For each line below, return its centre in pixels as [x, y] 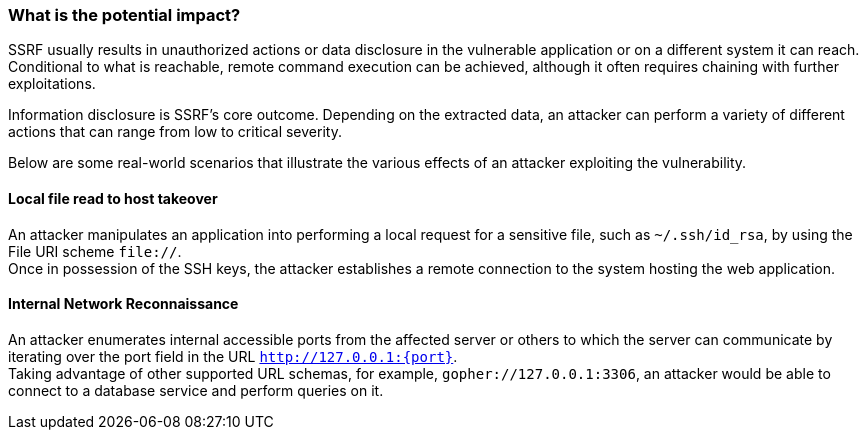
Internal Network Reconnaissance [123, 304]
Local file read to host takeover [113, 198]
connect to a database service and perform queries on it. [196, 390]
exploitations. [52, 84]
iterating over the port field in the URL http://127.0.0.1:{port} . [233, 356]
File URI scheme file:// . [95, 251]
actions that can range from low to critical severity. [175, 132]
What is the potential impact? [124, 15]
